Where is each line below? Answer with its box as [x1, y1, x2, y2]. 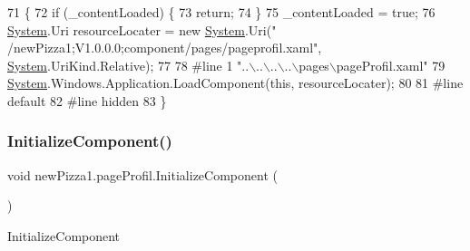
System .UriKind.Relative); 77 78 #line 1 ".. [7, 55, 250, 74]
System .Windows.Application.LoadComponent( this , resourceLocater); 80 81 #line [7, 73, 464, 92]
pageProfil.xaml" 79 [336, 55, 446, 74]
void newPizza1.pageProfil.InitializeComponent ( [7, 165, 278, 184]
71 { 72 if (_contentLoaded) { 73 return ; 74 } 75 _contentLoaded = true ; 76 [7, 3, 436, 21]
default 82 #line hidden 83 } [7, 91, 167, 110]
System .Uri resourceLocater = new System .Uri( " [7, 20, 277, 39]
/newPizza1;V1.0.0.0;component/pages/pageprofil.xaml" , [7, 38, 322, 57]
